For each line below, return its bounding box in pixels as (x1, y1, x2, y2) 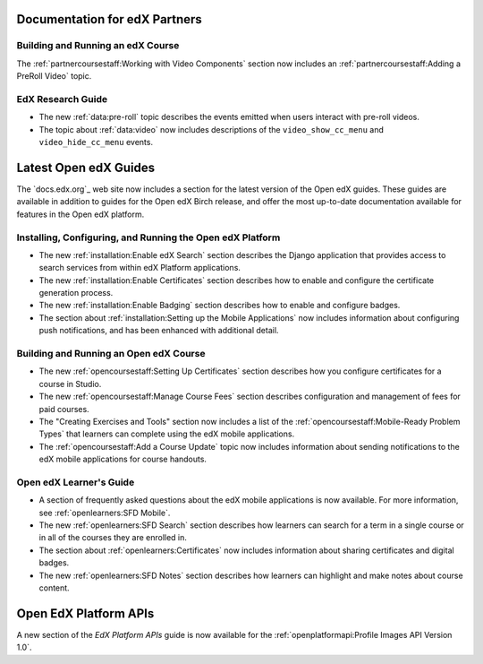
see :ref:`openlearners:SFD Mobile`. (38, 507, 171, 518)
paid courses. (38, 403, 89, 414)
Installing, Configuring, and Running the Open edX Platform (16, 231, 281, 244)
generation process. (38, 288, 114, 298)
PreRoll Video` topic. (16, 71, 92, 82)
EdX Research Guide (16, 92, 107, 105)
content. (38, 582, 71, 593)
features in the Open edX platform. (16, 209, 145, 220)
